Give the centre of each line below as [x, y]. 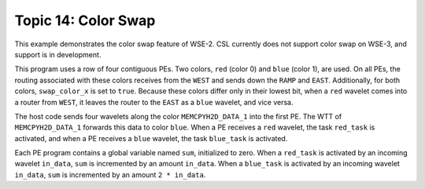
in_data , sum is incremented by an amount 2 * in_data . [110, 174]
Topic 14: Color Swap [85, 20]
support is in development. [58, 54]
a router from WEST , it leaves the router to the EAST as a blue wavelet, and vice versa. [154, 102]
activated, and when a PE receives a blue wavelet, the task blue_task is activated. [151, 138]
